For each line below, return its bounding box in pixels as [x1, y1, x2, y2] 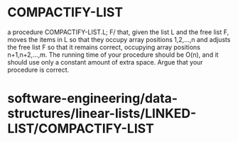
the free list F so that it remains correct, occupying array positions [7, 43, 201, 51]
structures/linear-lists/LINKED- [7, 106, 197, 121]
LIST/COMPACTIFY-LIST [7, 121, 154, 137]
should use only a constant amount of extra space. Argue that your [7, 58, 204, 66]
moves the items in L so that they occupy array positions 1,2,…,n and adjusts [7, 35, 231, 43]
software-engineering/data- [7, 90, 178, 106]
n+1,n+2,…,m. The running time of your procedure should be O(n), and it [7, 50, 219, 59]
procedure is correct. [7, 65, 70, 74]
